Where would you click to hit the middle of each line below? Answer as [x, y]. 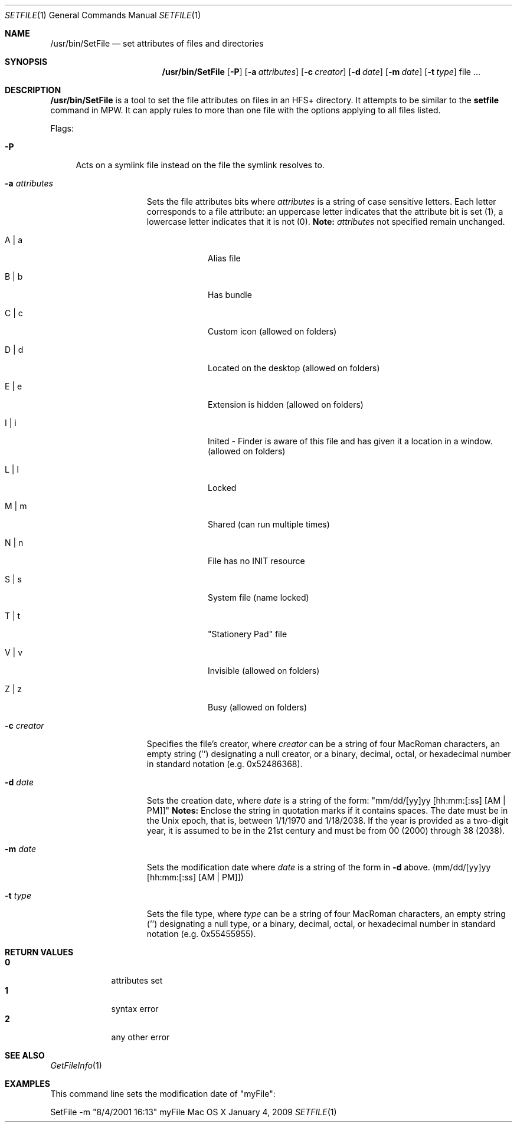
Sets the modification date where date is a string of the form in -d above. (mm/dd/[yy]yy [319, 867]
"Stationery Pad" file [248, 634]
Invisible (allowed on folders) [264, 671]
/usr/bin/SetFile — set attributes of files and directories [157, 43]
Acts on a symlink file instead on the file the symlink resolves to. [200, 165]
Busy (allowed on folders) [258, 707]
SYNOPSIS [26, 62]
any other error [140, 1037]
